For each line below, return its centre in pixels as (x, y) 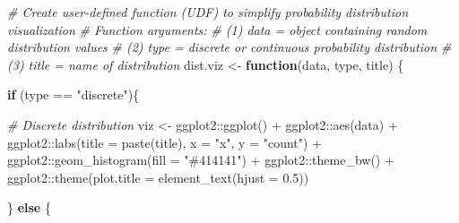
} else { (29, 207)
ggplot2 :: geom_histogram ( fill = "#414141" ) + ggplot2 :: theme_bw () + (201, 160)
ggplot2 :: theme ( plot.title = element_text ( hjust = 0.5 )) (158, 177)
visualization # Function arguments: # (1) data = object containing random (217, 29)
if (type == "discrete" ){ (74, 94)
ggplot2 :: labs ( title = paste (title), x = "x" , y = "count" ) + (165, 142)
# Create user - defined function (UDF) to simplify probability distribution (208, 12)
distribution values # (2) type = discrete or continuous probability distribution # (229, 47)
